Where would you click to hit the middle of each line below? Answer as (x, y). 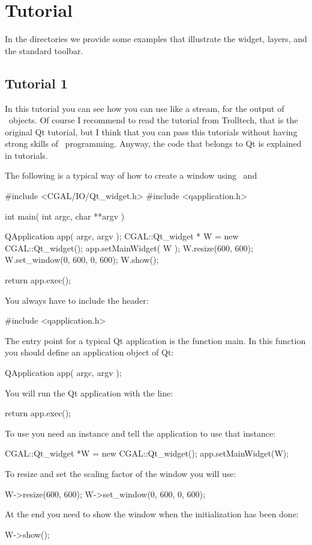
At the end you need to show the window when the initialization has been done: (152, 514)
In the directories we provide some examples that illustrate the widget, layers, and (156, 39)
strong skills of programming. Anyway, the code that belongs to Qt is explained (153, 143)
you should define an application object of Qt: (89, 352)
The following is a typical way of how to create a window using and (131, 175)
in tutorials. (26, 155)
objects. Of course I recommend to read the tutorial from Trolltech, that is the (153, 120)
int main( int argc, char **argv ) (65, 216)
